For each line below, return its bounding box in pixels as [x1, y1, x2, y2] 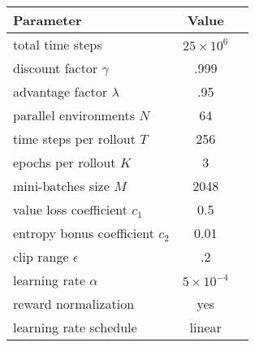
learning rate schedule [13, 318, 137, 336]
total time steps [13, 35, 102, 54]
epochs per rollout [13, 153, 116, 171]
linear [189, 318, 222, 336]
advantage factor [13, 82, 108, 101]
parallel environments [13, 106, 135, 124]
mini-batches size [13, 176, 110, 195]
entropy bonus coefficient [13, 223, 154, 242]
